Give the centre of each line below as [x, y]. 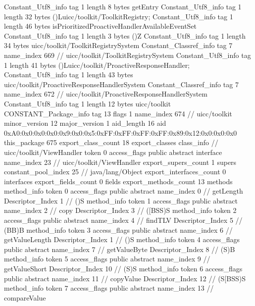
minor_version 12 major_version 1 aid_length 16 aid [85, 123]
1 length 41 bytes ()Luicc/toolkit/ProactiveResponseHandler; [97, 65]
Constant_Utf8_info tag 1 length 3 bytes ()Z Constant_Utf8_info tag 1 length [125, 35]
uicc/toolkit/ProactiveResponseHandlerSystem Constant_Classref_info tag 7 [121, 84]
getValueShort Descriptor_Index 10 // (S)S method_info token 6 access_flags [123, 269]
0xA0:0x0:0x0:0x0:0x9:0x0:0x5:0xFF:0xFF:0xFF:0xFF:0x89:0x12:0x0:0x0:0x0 [121, 132]
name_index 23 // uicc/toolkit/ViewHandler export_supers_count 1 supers [120, 162]
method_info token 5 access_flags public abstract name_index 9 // [107, 259]
